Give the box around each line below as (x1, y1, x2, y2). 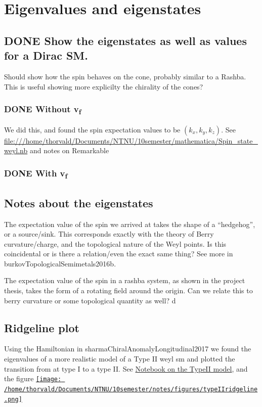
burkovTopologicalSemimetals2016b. (4, 258, 116, 268)
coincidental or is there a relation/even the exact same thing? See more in (4, 248, 233, 259)
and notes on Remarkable (29, 145, 109, 156)
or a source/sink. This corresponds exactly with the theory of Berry (4, 229, 214, 239)
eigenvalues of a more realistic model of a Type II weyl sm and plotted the (4, 353, 235, 364)
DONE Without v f (4, 103, 81, 117)
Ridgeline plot (4, 320, 79, 335)
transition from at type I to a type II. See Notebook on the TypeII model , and (4, 363, 248, 374)
